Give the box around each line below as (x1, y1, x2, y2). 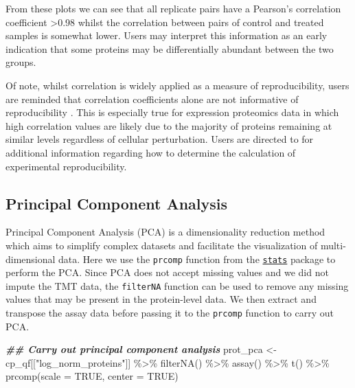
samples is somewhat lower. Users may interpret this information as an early (5, 28, 328, 43)
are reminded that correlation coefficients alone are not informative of (5, 91, 299, 106)
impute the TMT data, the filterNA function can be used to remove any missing (5, 278, 349, 293)
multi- (320, 238, 346, 252)
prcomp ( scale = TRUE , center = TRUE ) (5, 369, 179, 383)
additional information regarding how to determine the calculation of (5, 145, 296, 159)
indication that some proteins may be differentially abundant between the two (5, 41, 334, 56)
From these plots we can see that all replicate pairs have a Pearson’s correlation (5, 1, 341, 15)
